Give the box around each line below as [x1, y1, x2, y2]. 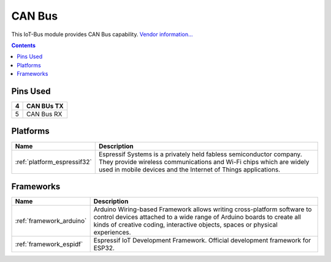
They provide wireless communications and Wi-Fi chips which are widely [98, 157, 310, 166]
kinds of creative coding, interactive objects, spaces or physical [93, 220, 278, 229]
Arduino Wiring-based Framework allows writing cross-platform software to [93, 205, 312, 214]
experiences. [93, 228, 131, 237]
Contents [11, 42, 36, 49]
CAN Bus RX [26, 110, 63, 119]
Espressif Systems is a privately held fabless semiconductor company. [98, 150, 303, 159]
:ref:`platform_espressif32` [15, 157, 92, 166]
